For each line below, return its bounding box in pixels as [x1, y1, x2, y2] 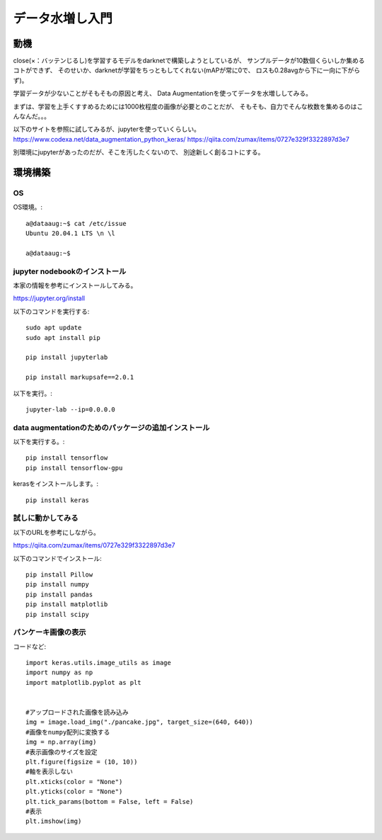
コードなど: [13, 642, 47, 651]
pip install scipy [25, 610, 90, 618]
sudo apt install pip [25, 334, 100, 341]
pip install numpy [25, 581, 90, 589]
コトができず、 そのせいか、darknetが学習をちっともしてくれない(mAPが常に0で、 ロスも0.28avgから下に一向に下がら [13, 66, 361, 74]
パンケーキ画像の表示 [13, 628, 86, 637]
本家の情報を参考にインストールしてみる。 [13, 281, 137, 290]
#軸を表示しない [25, 768, 74, 776]
